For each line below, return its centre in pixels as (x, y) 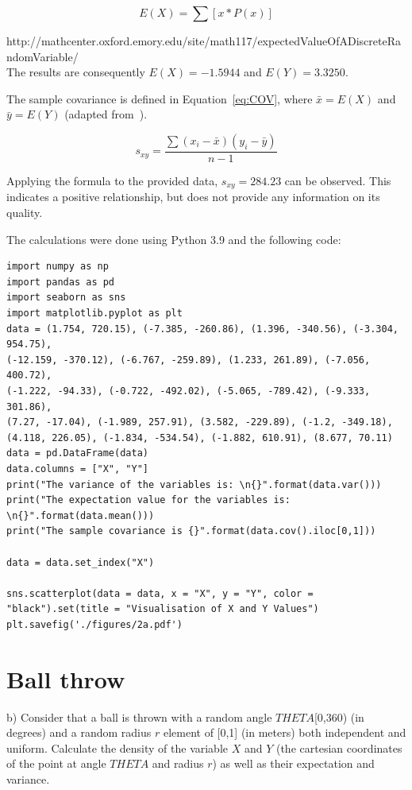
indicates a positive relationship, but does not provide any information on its (193, 197)
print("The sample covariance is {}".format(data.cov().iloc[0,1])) (191, 531)
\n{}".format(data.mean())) (81, 515)
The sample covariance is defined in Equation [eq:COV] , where (160, 98)
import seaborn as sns (66, 298)
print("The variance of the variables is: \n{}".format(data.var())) (194, 484)
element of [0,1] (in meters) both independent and (285, 732)
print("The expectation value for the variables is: (148, 500)
